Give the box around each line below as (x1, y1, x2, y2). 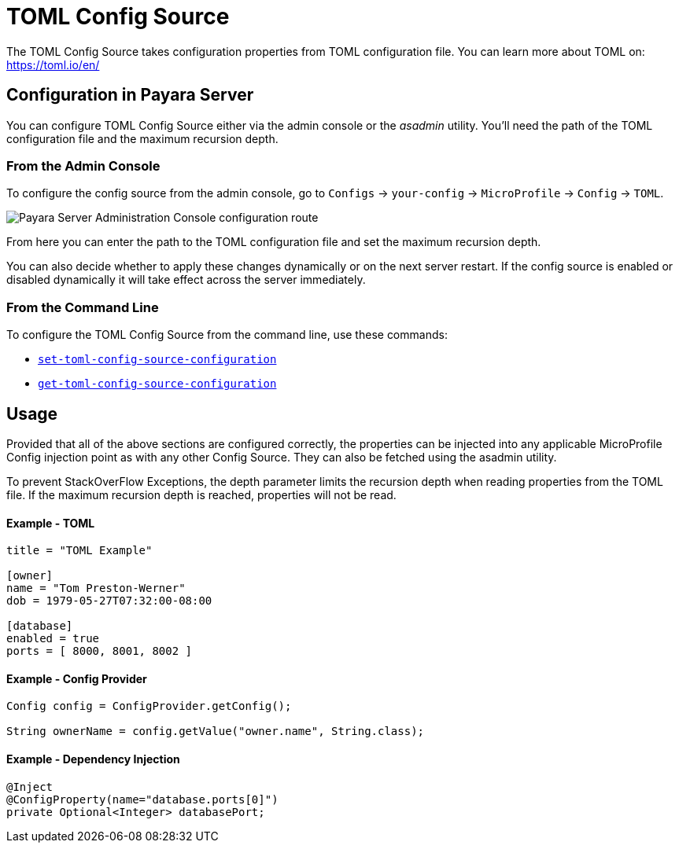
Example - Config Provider (6, 671, 147, 685)
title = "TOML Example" (6, 544, 153, 557)
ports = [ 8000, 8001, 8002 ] (6, 645, 193, 658)
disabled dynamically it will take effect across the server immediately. (6, 273, 366, 287)
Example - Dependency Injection (6, 752, 180, 766)
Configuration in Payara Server (6, 85, 254, 105)
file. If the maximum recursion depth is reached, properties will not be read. (6, 487, 397, 502)
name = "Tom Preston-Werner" (6, 582, 186, 595)
